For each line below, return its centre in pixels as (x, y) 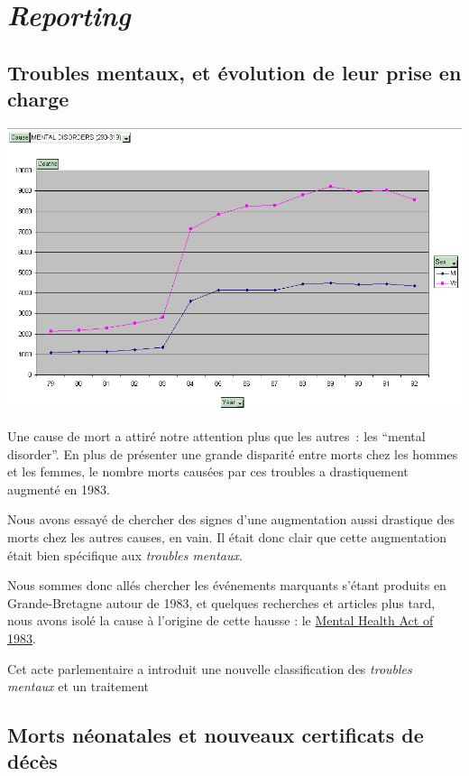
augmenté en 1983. (59, 489)
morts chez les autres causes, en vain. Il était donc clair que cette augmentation (227, 536)
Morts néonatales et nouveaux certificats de (216, 735)
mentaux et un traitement (78, 686)
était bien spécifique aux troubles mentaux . (125, 554)
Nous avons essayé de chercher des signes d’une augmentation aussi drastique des (231, 519)
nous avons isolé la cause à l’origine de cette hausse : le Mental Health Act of (221, 620)
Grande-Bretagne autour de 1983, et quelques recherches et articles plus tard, (221, 602)
